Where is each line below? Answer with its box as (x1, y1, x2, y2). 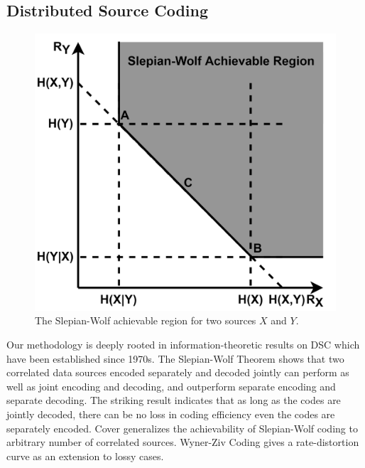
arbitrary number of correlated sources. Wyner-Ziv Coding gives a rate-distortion (6, 435, 359, 450)
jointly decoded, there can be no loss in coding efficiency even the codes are (6, 406, 335, 421)
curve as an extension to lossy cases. (6, 448, 164, 463)
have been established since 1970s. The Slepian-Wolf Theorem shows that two (6, 351, 344, 366)
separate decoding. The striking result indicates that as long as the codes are (6, 393, 341, 408)
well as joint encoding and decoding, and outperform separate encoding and (6, 378, 336, 393)
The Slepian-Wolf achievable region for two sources (35, 313, 256, 328)
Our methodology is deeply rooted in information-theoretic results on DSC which (6, 336, 360, 351)
